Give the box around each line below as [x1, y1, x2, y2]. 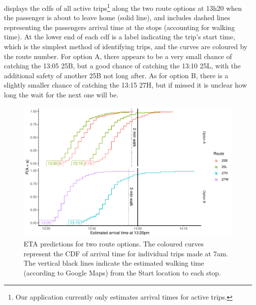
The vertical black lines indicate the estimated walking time [24, 258, 204, 268]
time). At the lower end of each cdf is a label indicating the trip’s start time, [4, 31, 235, 42]
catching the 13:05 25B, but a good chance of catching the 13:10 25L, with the [4, 61, 241, 71]
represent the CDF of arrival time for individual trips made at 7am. [24, 248, 228, 258]
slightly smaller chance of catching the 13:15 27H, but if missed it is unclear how [4, 80, 247, 90]
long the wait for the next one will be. [4, 90, 119, 99]
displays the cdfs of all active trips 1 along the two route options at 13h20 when [4, 1, 242, 13]
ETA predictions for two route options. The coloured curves [24, 239, 204, 249]
